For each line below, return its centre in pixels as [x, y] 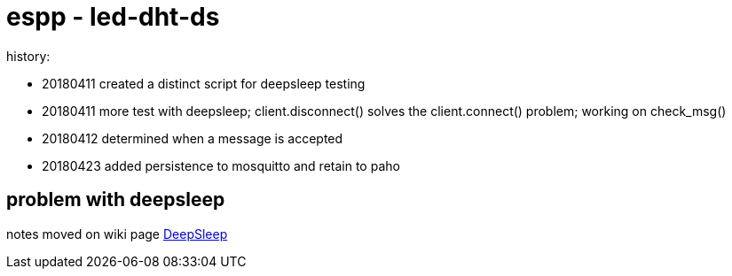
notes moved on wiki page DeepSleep [117, 234]
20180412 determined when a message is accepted [193, 138]
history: [28, 56]
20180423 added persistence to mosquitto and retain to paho [221, 165]
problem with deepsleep [116, 200]
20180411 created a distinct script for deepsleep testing [204, 83]
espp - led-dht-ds [113, 17]
